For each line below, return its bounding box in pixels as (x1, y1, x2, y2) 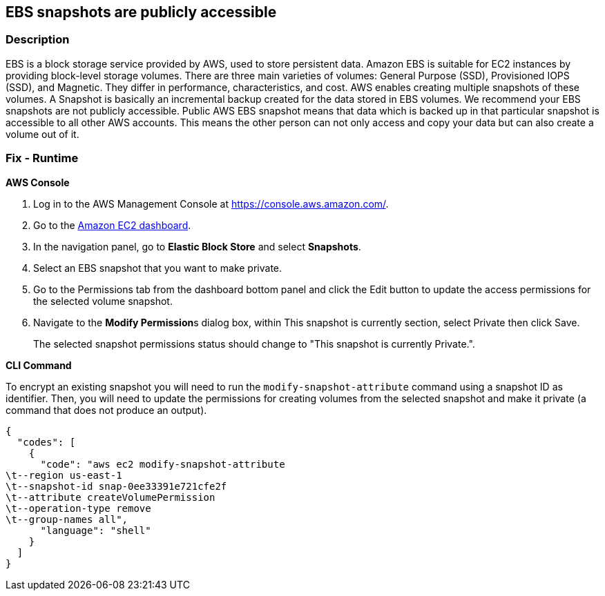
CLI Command (6, 359, 72, 371)
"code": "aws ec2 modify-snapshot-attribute (40, 458, 285, 470)
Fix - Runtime (6, 151, 79, 166)
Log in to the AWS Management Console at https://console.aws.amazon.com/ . (33, 197, 389, 210)
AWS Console (6, 176, 70, 188)
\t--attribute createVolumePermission (6, 491, 215, 503)
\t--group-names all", (6, 513, 128, 525)
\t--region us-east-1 (6, 469, 122, 481)
